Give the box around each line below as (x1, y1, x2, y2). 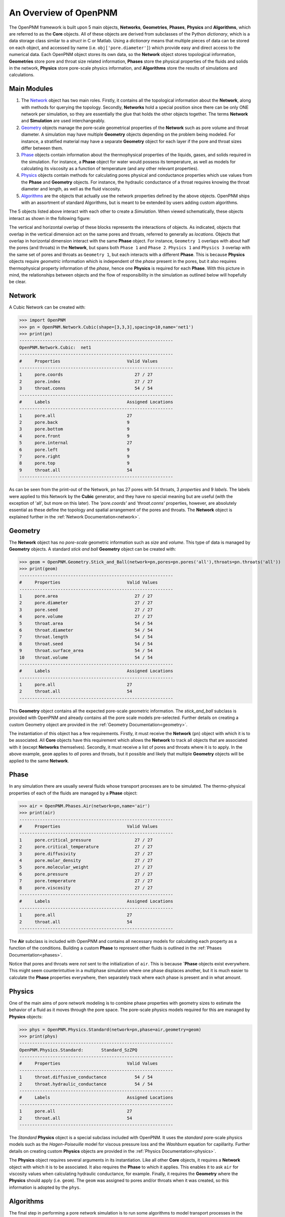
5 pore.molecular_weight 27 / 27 (19, 865, 153, 870)
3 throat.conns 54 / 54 (19, 386, 153, 391)
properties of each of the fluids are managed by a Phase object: (9, 790, 138, 796)
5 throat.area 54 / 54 (19, 621, 153, 626)
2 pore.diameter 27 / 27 (19, 600, 153, 606)
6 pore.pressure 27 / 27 (19, 871, 153, 877)
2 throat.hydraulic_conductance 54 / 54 (19, 1081, 153, 1087)
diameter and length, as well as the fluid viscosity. (21, 186, 122, 192)
